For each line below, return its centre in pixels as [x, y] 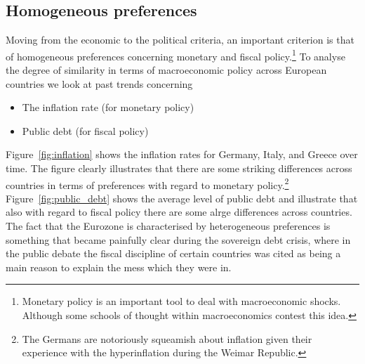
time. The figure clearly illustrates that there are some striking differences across [179, 168]
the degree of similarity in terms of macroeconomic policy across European [166, 70]
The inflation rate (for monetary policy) [108, 107]
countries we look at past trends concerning [99, 83]
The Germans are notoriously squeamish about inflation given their [167, 338]
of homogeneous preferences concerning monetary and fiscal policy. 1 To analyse [175, 55]
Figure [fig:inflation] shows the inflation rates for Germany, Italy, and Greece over [182, 154]
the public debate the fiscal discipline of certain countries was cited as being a [173, 253]
